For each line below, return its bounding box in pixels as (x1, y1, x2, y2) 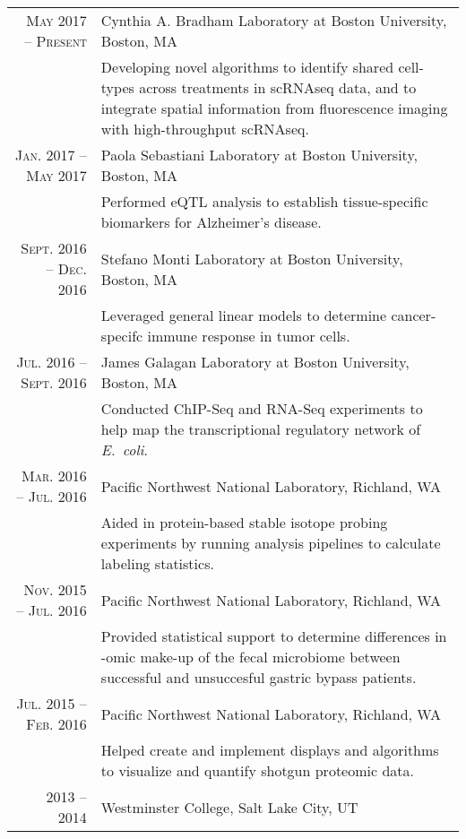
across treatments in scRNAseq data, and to (139, 77, 417, 99)
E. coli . (100, 439, 148, 461)
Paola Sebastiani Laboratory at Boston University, (100, 144, 418, 166)
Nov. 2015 (23, 579, 87, 601)
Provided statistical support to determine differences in (100, 626, 447, 647)
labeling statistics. (100, 553, 214, 575)
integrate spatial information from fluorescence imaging (100, 98, 448, 119)
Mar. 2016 (22, 465, 87, 487)
